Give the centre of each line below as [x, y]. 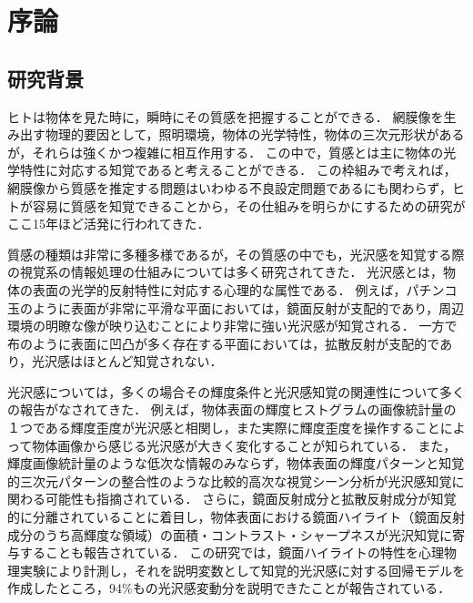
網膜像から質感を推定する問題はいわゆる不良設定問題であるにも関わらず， [230, 187]
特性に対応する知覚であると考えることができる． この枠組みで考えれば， [238, 170]
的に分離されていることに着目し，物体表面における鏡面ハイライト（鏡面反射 [236, 517]
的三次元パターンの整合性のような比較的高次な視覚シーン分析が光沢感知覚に [236, 480]
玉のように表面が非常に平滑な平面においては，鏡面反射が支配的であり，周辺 [236, 307]
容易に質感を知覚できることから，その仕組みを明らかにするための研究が [249, 205]
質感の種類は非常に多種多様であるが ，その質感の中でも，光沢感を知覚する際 [236, 254]
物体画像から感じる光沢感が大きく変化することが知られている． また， [244, 445]
